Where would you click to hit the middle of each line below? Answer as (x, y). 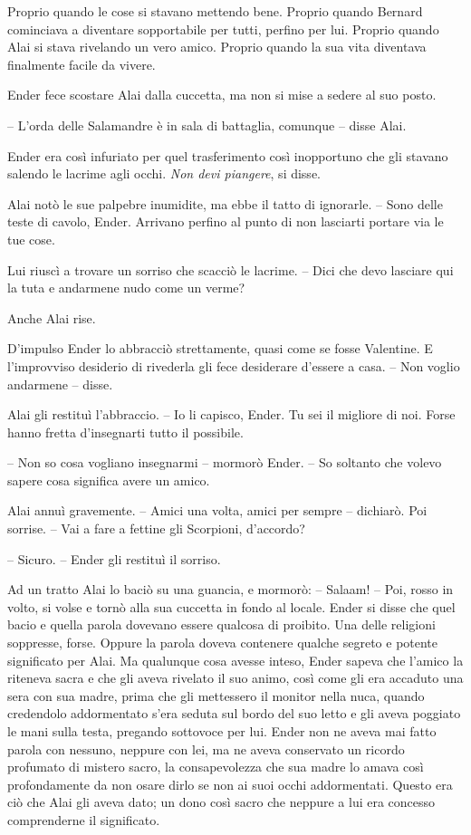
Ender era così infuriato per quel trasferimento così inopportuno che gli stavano (228, 155)
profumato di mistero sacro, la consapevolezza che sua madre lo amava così (216, 767)
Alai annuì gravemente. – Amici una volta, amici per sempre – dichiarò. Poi (217, 510)
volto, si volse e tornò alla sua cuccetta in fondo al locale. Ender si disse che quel (231, 606)
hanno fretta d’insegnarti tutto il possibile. (125, 432)
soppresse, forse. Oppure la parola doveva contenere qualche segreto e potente (223, 643)
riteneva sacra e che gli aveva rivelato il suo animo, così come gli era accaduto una (235, 678)
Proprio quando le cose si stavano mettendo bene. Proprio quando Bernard (215, 11)
